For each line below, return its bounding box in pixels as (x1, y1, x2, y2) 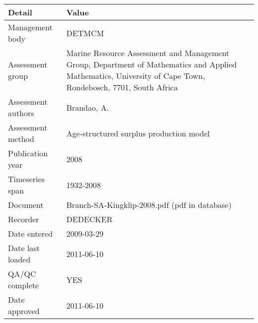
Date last (8, 242, 40, 254)
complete (8, 279, 39, 291)
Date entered (8, 228, 53, 239)
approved (8, 305, 40, 317)
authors (8, 107, 34, 119)
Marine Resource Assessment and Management (66, 47, 230, 59)
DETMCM (66, 27, 104, 39)
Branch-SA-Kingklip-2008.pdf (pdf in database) (66, 199, 232, 210)
